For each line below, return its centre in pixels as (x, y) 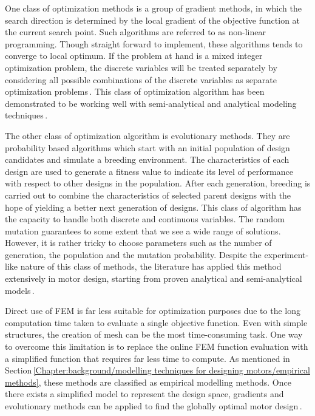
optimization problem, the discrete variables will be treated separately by (141, 67)
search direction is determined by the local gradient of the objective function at (153, 20)
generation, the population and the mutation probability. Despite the (133, 254)
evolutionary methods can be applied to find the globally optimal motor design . (154, 406)
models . (20, 290)
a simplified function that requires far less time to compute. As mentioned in (147, 358)
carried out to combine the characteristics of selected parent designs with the (148, 195)
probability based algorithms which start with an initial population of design (147, 147)
